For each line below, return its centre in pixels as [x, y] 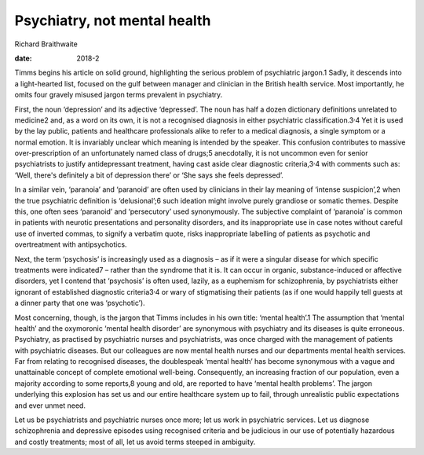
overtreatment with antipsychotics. [71, 244]
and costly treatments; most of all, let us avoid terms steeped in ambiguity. [135, 442]
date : [23, 58]
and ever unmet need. [50, 405]
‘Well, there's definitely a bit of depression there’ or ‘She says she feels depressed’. [149, 175]
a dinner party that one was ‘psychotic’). [80, 303]
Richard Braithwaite [46, 44]
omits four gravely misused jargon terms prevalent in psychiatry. [119, 95]
